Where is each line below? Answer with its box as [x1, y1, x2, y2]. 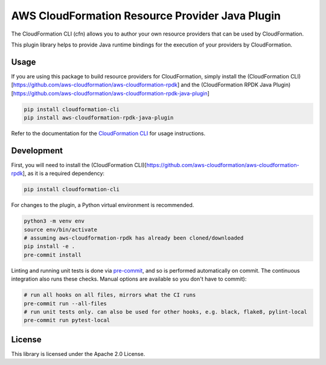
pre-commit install [24, 251, 81, 258]
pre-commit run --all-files [24, 300, 107, 307]
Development [11, 145, 63, 156]
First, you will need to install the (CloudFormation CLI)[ [11, 161, 147, 168]
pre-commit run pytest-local [24, 317, 110, 324]
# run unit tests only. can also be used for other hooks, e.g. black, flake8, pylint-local [24, 308, 307, 315]
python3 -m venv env [24, 218, 85, 224]
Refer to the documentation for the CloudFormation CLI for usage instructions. [11, 130, 206, 137]
